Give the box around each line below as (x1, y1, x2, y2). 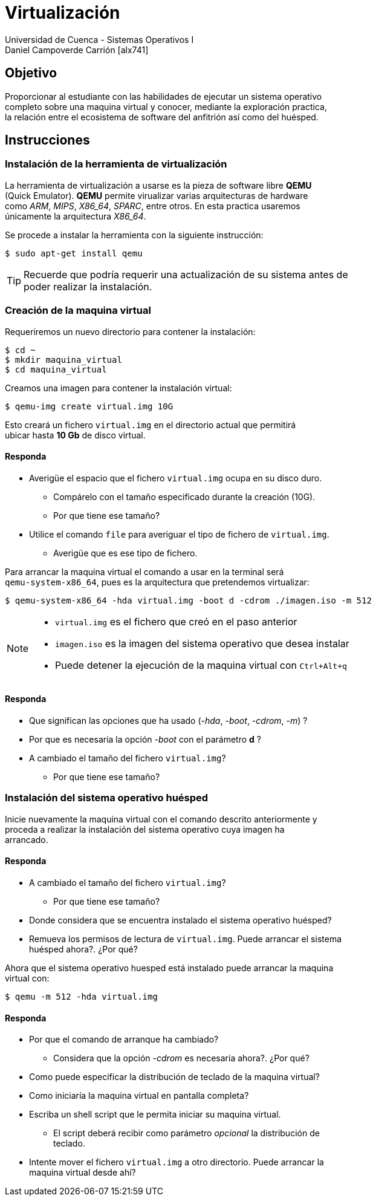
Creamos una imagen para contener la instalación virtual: (5, 382, 232, 393)
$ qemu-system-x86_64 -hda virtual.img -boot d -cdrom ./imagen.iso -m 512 (5, 595, 372, 605)
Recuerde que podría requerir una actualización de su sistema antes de (24, 268, 348, 281)
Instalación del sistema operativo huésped (5, 792, 209, 804)
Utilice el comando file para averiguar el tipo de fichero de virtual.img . (29, 529, 329, 539)
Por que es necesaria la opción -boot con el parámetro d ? (29, 734, 261, 744)
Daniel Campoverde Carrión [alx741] (5, 44, 149, 55)
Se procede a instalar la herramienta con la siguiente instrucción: (5, 229, 264, 240)
